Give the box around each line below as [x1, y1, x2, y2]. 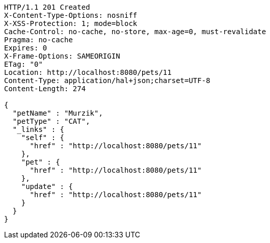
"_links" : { [12, 125, 65, 133]
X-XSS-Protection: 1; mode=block [4, 19, 138, 28]
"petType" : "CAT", [12, 117, 90, 125]
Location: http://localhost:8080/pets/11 [4, 68, 172, 76]
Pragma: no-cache [4, 36, 73, 44]
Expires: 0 [4, 44, 47, 52]
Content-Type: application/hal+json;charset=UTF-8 [4, 76, 210, 85]
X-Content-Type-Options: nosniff [4, 11, 138, 19]
